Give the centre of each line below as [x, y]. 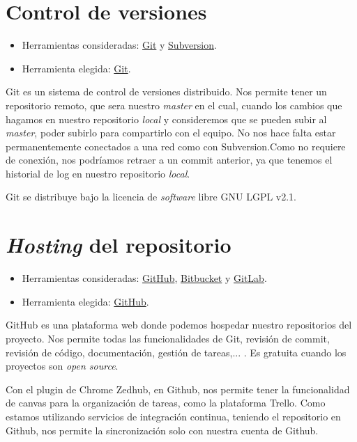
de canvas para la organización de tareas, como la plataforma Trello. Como [166, 403]
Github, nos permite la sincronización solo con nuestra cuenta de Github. [162, 430]
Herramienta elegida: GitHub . [85, 301]
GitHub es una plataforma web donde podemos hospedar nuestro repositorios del [179, 325]
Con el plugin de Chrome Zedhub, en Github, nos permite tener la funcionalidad [178, 389]
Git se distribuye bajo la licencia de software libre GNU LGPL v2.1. [151, 197]
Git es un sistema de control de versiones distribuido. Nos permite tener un [166, 92]
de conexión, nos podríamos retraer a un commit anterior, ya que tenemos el [169, 160]
